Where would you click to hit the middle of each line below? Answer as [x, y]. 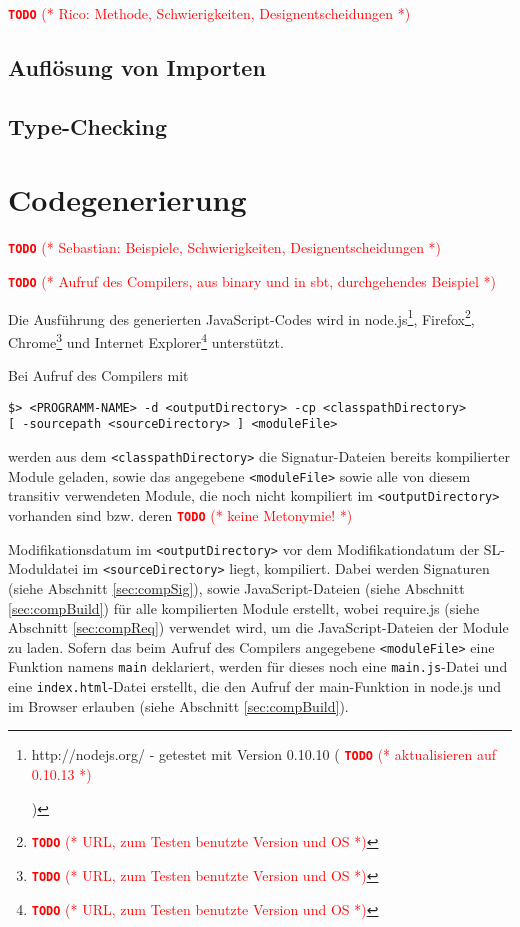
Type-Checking [88, 125]
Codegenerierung [127, 199]
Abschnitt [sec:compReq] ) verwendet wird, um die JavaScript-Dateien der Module [258, 627]
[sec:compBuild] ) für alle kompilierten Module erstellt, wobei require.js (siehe [244, 607]
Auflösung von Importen [137, 67]
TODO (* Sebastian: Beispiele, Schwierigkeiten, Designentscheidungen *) [225, 247]
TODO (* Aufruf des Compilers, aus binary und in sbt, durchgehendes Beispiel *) [252, 281]
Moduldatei [43, 568]
